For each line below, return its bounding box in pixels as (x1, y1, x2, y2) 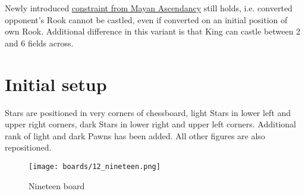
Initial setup (5, 71, 107, 96)
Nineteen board (29, 179, 85, 192)
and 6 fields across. (5, 36, 74, 49)
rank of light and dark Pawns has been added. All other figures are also (5, 129, 265, 142)
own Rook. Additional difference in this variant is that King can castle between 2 (5, 25, 301, 37)
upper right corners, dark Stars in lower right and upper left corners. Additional (5, 118, 296, 130)
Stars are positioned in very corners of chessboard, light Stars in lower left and (5, 106, 291, 118)
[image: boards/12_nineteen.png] (29, 162, 161, 171)
